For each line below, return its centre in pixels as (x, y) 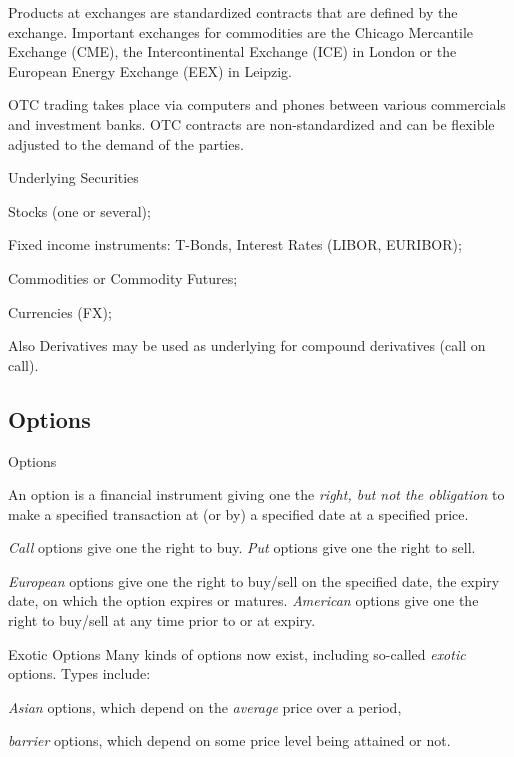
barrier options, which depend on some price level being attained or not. (229, 740)
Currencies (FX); (60, 311)
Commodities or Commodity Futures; (123, 277)
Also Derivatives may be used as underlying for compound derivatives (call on (247, 345)
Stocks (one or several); (79, 210)
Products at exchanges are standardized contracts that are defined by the (233, 12)
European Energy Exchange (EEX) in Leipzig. (150, 70)
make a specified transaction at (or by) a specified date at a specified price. (238, 513)
